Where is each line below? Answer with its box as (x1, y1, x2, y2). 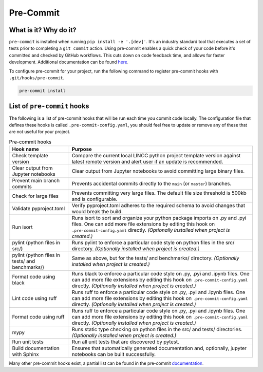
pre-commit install (19, 88, 66, 93)
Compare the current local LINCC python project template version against (71, 152, 241, 159)
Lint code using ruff (12, 295, 57, 302)
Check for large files (12, 193, 58, 200)
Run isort (12, 224, 33, 231)
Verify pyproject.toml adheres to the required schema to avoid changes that (71, 202, 245, 209)
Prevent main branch (12, 177, 60, 184)
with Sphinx (12, 351, 39, 358)
